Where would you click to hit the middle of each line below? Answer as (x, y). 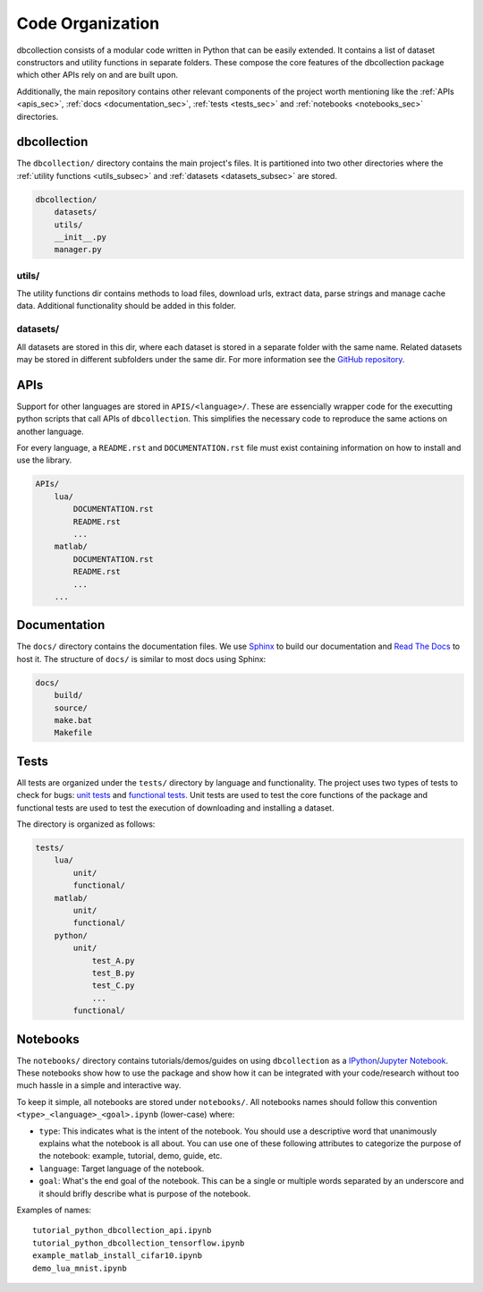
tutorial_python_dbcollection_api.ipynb (122, 1231)
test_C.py (113, 986)
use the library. (44, 460)
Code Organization (88, 23)
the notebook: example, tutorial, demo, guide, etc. (131, 1156)
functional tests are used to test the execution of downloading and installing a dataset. (175, 807)
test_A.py (113, 960)
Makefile (73, 733)
